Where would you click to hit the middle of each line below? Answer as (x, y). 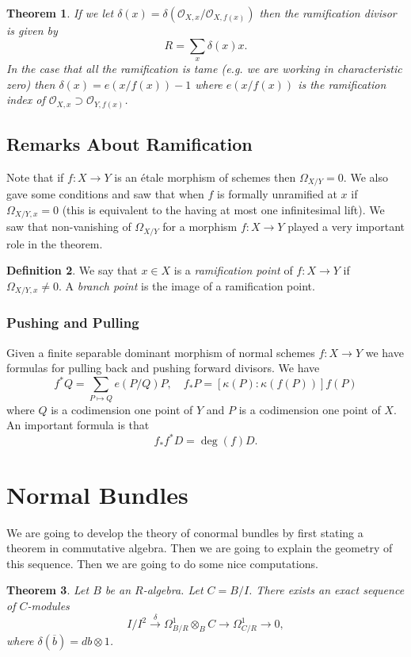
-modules (48, 605)
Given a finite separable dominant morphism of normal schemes (161, 352)
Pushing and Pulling (73, 323)
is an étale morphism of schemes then (205, 177)
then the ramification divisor (328, 13)
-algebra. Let (173, 590)
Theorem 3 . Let (48, 590)
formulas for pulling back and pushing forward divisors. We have (163, 368)
